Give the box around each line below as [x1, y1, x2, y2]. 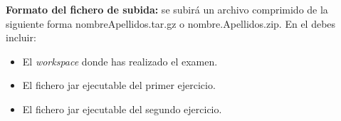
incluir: [6, 30, 36, 45]
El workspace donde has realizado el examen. [22, 53, 218, 68]
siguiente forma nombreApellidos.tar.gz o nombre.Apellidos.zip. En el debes [6, 16, 336, 31]
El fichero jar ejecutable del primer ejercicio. [22, 78, 216, 93]
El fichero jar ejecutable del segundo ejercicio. [22, 101, 222, 116]
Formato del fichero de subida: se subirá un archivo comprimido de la [6, 2, 328, 16]
